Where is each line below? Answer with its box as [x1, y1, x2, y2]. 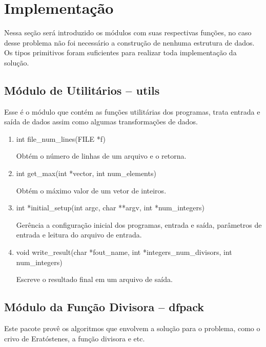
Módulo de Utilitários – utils [4, 82, 160, 98]
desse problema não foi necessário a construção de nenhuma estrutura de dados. [4, 37, 255, 48]
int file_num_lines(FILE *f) [16, 133, 106, 144]
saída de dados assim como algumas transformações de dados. [4, 116, 198, 127]
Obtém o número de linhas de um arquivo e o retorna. [16, 150, 187, 161]
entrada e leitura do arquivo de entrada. [16, 229, 142, 240]
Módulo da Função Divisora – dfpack [4, 299, 204, 315]
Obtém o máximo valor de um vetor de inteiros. [16, 185, 167, 196]
